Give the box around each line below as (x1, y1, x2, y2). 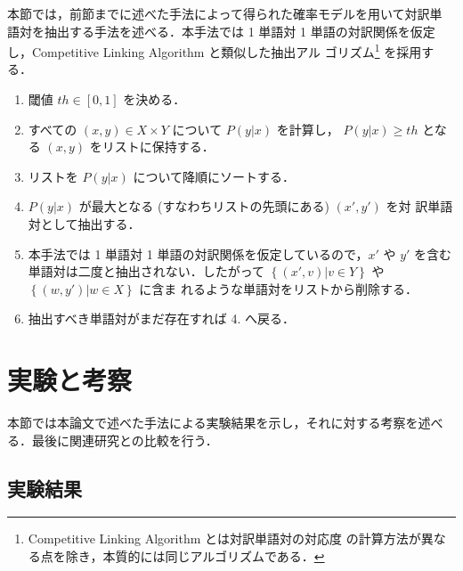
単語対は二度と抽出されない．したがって (28, 262, 265, 281)
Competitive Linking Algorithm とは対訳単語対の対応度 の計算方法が (28, 529, 421, 548)
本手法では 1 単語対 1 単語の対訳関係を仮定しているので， (28, 244, 369, 263)
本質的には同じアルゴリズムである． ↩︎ (102, 547, 325, 566)
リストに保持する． (102, 137, 215, 156)
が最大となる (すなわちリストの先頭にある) (78, 197, 329, 216)
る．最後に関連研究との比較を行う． (7, 430, 218, 449)
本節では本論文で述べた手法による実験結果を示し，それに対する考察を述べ (7, 413, 443, 432)
